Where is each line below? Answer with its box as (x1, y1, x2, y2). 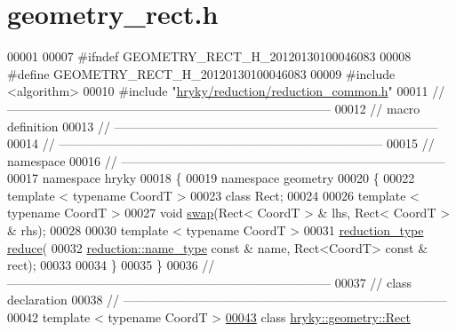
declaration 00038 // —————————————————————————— (7, 290, 447, 309)
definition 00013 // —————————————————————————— (7, 116, 438, 135)
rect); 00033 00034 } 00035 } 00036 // (7, 256, 215, 274)
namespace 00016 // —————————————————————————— (7, 151, 445, 170)
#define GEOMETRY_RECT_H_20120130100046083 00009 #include (7, 64, 396, 83)
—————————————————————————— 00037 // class (7, 273, 412, 291)
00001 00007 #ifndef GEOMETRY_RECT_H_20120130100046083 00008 (7, 47, 412, 66)
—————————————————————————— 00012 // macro (7, 99, 420, 117)
